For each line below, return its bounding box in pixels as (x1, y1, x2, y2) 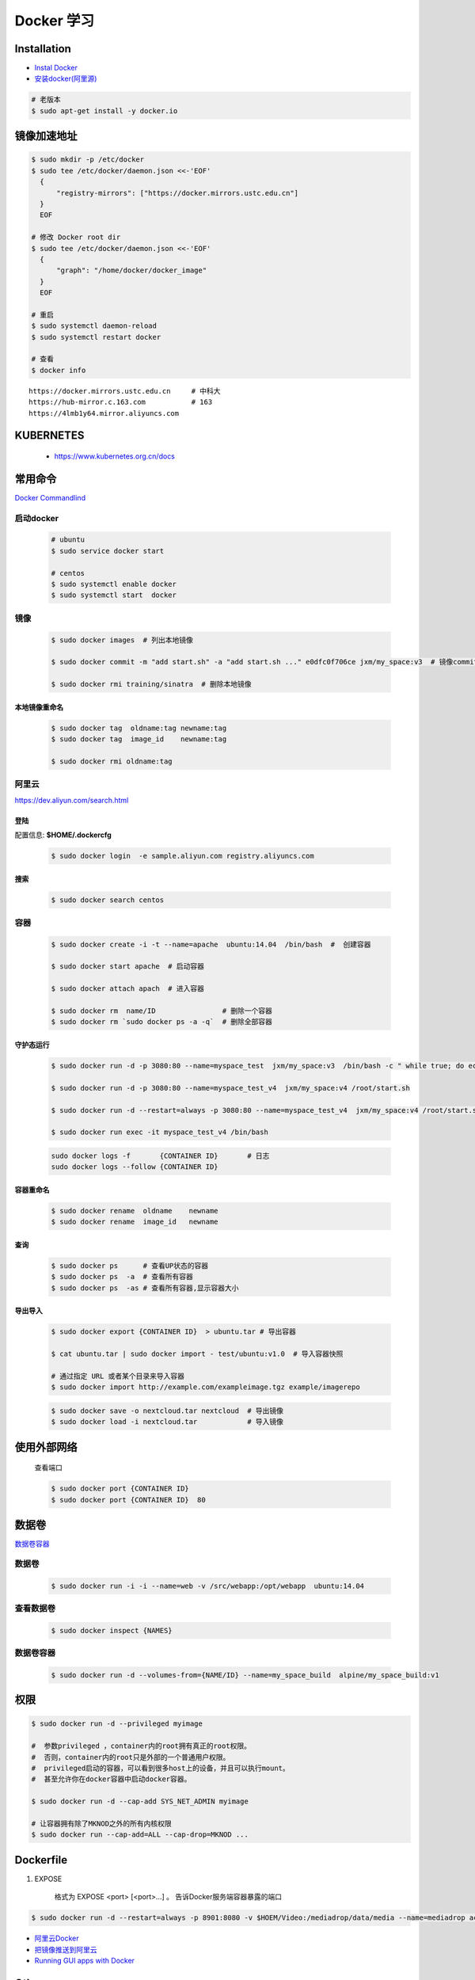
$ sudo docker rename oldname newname (51, 1206, 218, 1215)
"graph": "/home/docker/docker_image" (56, 266, 207, 275)
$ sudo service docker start (51, 546, 165, 555)
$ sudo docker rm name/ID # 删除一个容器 (51, 1007, 273, 1015)
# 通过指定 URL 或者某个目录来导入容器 (51, 1371, 185, 1380)
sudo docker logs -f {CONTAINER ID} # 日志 (51, 1151, 270, 1160)
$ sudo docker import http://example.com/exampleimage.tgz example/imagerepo (51, 1383, 360, 1392)
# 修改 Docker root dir (31, 233, 121, 242)
